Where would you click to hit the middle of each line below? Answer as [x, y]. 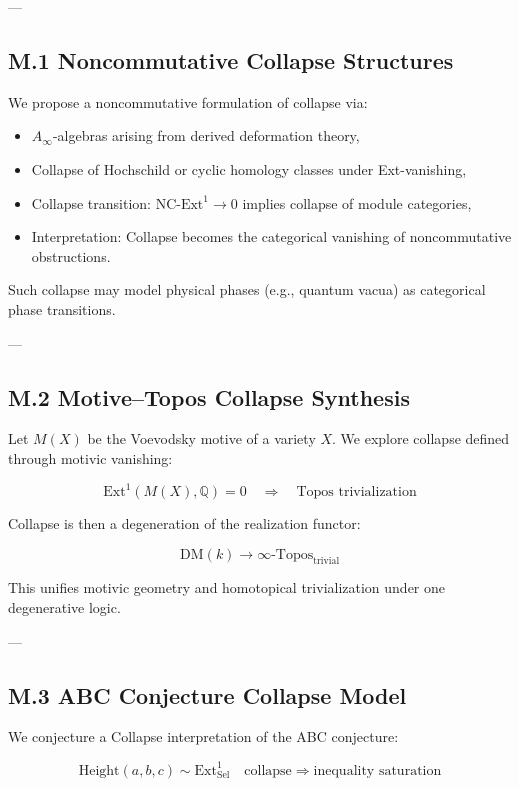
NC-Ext [179, 204]
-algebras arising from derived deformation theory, [206, 135]
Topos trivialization [356, 492]
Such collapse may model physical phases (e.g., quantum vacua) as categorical [247, 289]
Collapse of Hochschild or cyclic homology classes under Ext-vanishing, [249, 168]
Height [99, 770]
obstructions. [71, 255]
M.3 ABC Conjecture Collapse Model [207, 694]
